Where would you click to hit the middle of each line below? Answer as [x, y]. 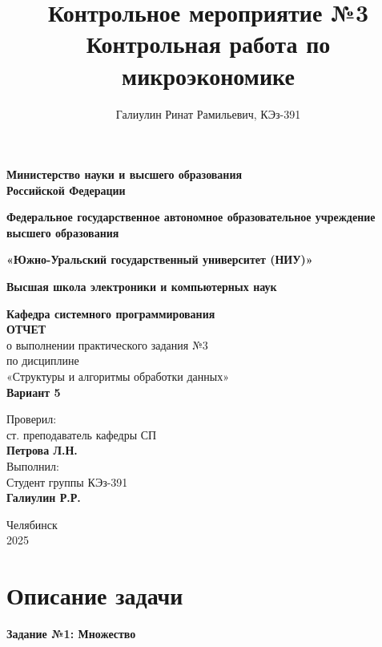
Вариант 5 [34, 392]
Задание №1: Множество [71, 634]
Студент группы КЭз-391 [67, 481]
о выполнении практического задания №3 [107, 344]
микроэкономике [208, 75]
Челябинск [32, 524]
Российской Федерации [66, 190]
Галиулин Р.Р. [44, 497]
